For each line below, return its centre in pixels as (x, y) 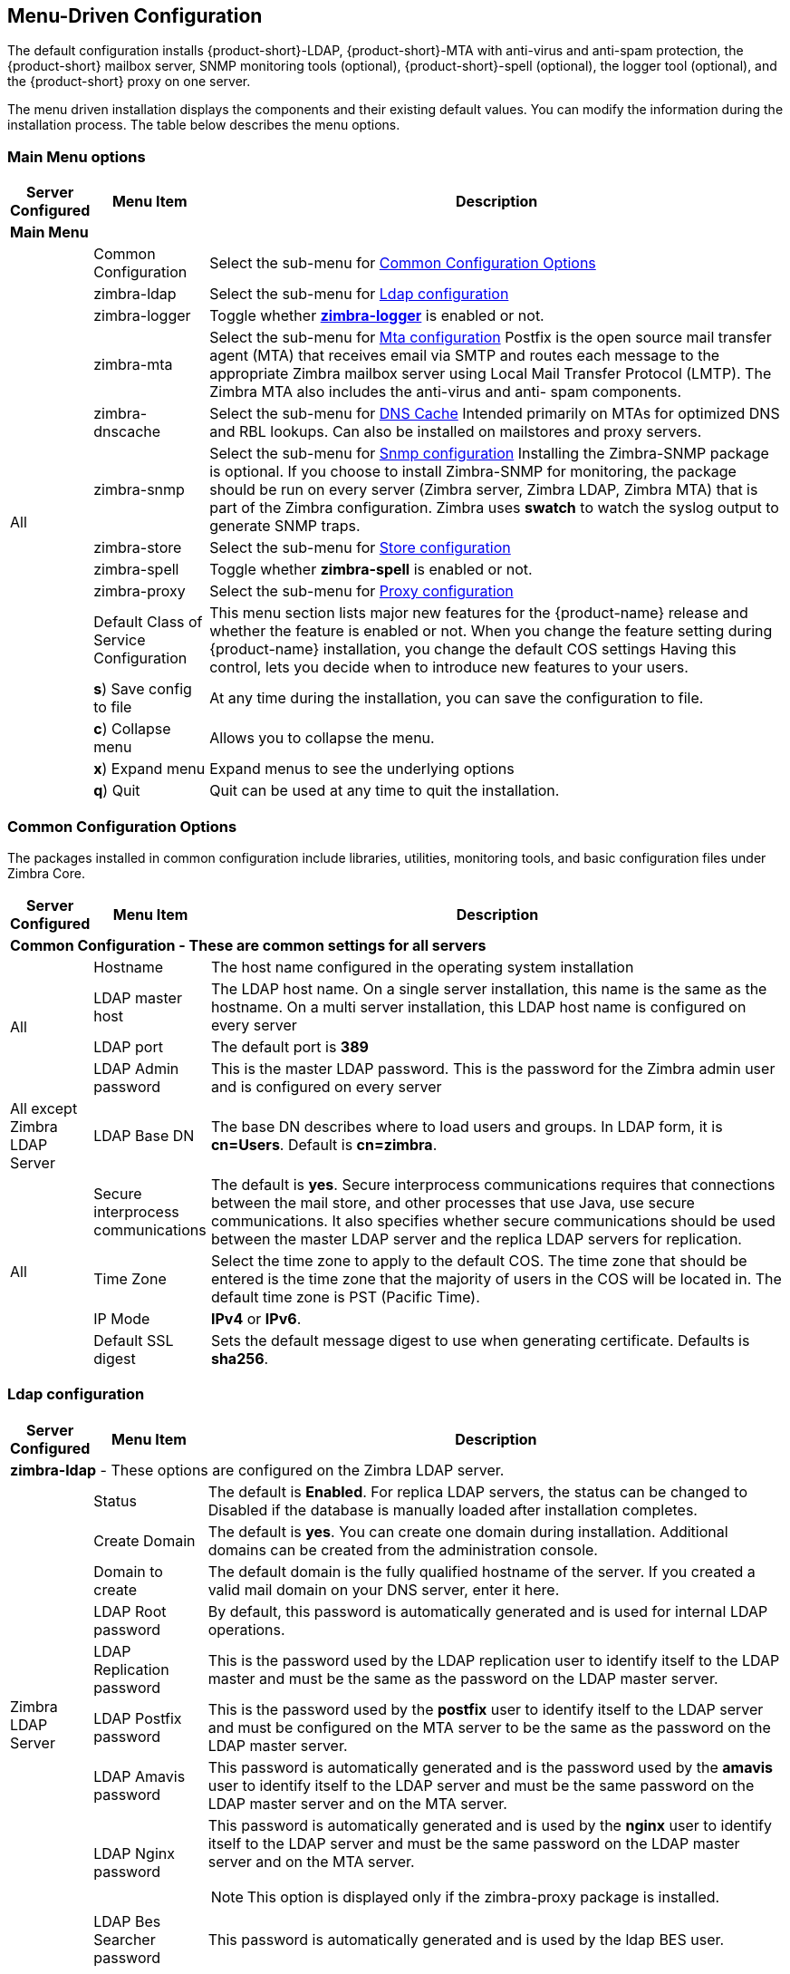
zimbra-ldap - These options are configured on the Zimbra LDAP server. (257, 1470)
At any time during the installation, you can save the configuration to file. (457, 698)
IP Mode (122, 1318)
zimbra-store (138, 548)
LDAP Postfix (138, 1718)
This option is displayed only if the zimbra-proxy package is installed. (483, 1897)
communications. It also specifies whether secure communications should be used (493, 1220)
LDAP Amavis (140, 1776)
